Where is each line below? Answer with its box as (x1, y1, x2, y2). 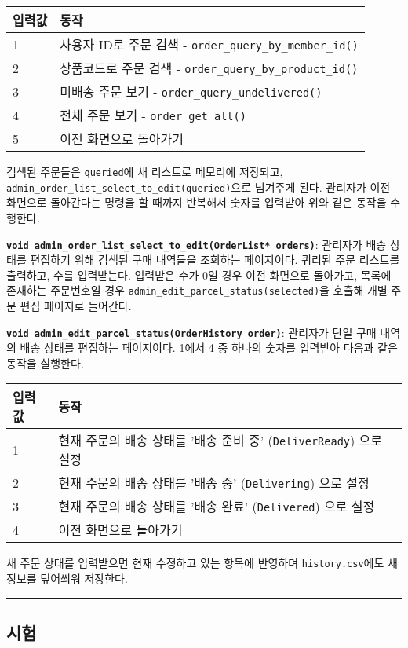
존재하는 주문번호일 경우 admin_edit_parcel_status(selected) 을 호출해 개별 (6, 282, 388, 298)
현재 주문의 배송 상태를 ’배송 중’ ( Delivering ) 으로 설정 (58, 474, 370, 492)
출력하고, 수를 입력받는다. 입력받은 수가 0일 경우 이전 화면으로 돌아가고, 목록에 (6, 266, 392, 283)
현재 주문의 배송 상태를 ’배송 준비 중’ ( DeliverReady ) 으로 (58, 431, 383, 450)
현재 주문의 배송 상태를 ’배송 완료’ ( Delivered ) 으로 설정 (58, 497, 375, 516)
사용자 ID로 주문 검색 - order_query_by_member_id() (60, 35, 359, 53)
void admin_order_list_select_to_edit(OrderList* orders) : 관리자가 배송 (6, 236, 387, 252)
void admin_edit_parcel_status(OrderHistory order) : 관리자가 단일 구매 (6, 324, 377, 340)
